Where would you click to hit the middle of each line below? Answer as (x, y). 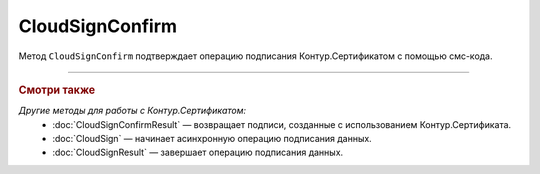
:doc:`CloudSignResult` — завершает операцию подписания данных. (198, 152)
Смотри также (57, 90)
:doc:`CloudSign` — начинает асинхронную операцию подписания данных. (212, 138)
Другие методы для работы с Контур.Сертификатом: (132, 111)
